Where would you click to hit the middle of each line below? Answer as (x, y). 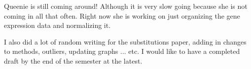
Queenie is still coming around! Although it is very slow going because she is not (126, 6)
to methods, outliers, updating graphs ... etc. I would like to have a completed (122, 51)
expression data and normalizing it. (57, 25)
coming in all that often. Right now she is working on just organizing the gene (122, 15)
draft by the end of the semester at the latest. (73, 60)
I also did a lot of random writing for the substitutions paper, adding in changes (125, 41)
